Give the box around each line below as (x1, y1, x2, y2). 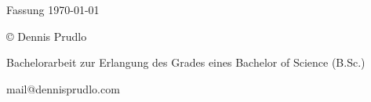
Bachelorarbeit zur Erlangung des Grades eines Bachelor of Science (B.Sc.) (6, 54, 366, 71)
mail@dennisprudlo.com (6, 80, 120, 97)
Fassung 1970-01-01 (6, 2, 100, 17)
